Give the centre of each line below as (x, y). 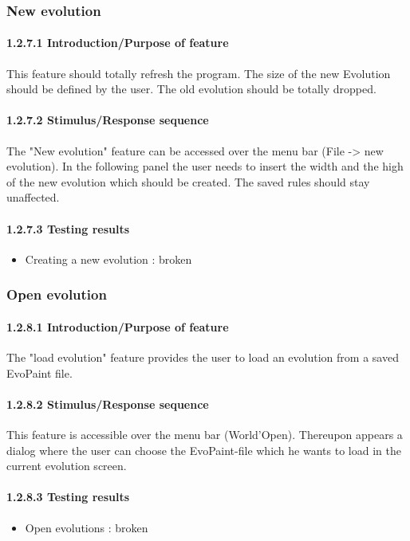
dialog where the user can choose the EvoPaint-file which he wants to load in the (204, 450)
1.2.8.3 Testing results (68, 497)
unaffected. (33, 197)
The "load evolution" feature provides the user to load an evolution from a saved (203, 357)
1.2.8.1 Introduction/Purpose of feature (118, 326)
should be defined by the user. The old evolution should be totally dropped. (191, 89)
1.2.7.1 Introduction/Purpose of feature (118, 43)
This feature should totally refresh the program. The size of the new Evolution (199, 73)
